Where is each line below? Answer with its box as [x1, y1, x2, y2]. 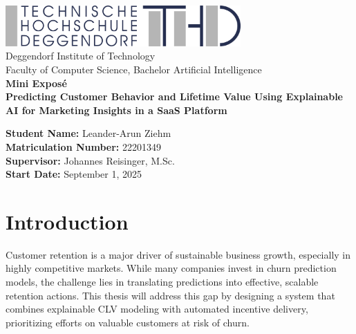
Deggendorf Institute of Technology [6, 48, 156, 63]
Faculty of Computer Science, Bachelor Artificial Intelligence [6, 62, 262, 76]
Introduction [6, 207, 129, 235]
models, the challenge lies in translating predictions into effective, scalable [6, 275, 319, 289]
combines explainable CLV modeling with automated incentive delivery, [6, 301, 308, 316]
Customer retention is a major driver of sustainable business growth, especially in [6, 247, 351, 261]
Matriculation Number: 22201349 [6, 139, 162, 154]
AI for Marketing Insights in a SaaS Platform [6, 102, 227, 117]
